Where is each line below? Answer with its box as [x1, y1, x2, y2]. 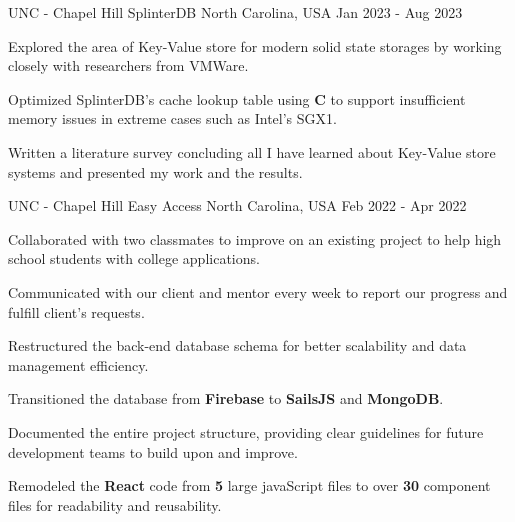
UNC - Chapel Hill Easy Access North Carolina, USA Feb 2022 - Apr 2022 [8, 195, 467, 216]
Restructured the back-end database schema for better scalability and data [8, 335, 467, 356]
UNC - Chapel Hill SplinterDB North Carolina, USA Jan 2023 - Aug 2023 [8, 2, 463, 22]
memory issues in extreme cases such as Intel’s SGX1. [8, 108, 337, 129]
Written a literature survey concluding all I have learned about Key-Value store [8, 141, 496, 162]
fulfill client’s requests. [8, 301, 145, 322]
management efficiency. [8, 354, 149, 375]
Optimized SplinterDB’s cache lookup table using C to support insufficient [8, 88, 466, 109]
